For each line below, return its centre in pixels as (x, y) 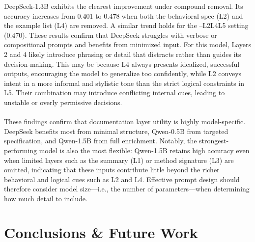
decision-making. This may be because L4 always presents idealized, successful (122, 64)
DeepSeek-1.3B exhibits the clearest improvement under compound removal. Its (124, 6)
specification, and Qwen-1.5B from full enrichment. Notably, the (100, 141)
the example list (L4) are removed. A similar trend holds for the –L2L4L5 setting (126, 25)
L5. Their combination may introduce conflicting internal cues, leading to (114, 93)
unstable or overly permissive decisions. (63, 102)
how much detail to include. (46, 198)
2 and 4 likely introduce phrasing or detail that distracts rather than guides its (123, 54)
